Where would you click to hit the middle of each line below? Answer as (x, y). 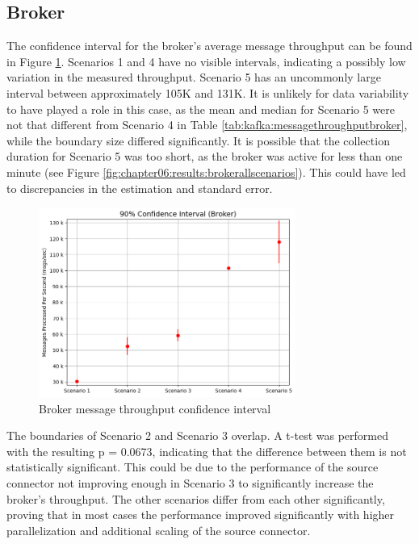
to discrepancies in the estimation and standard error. (140, 188)
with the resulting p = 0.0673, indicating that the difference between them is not (207, 451)
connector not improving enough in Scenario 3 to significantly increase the (190, 483)
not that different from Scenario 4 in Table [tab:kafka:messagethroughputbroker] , (207, 125)
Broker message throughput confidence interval (155, 408)
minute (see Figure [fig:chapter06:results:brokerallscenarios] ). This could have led (206, 172)
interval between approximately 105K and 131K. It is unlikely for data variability (208, 92)
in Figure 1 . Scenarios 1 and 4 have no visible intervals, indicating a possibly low (206, 61)
